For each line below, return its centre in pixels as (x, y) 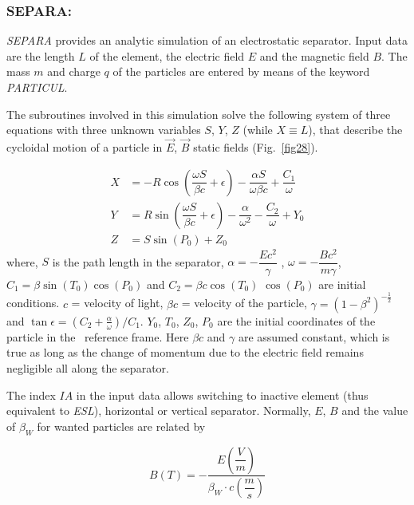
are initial (342, 284)
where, (22, 261)
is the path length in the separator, (138, 261)
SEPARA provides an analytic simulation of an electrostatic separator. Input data (207, 40)
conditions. (33, 303)
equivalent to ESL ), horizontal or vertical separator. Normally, (159, 410)
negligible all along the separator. (88, 367)
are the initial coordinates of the (296, 320)
